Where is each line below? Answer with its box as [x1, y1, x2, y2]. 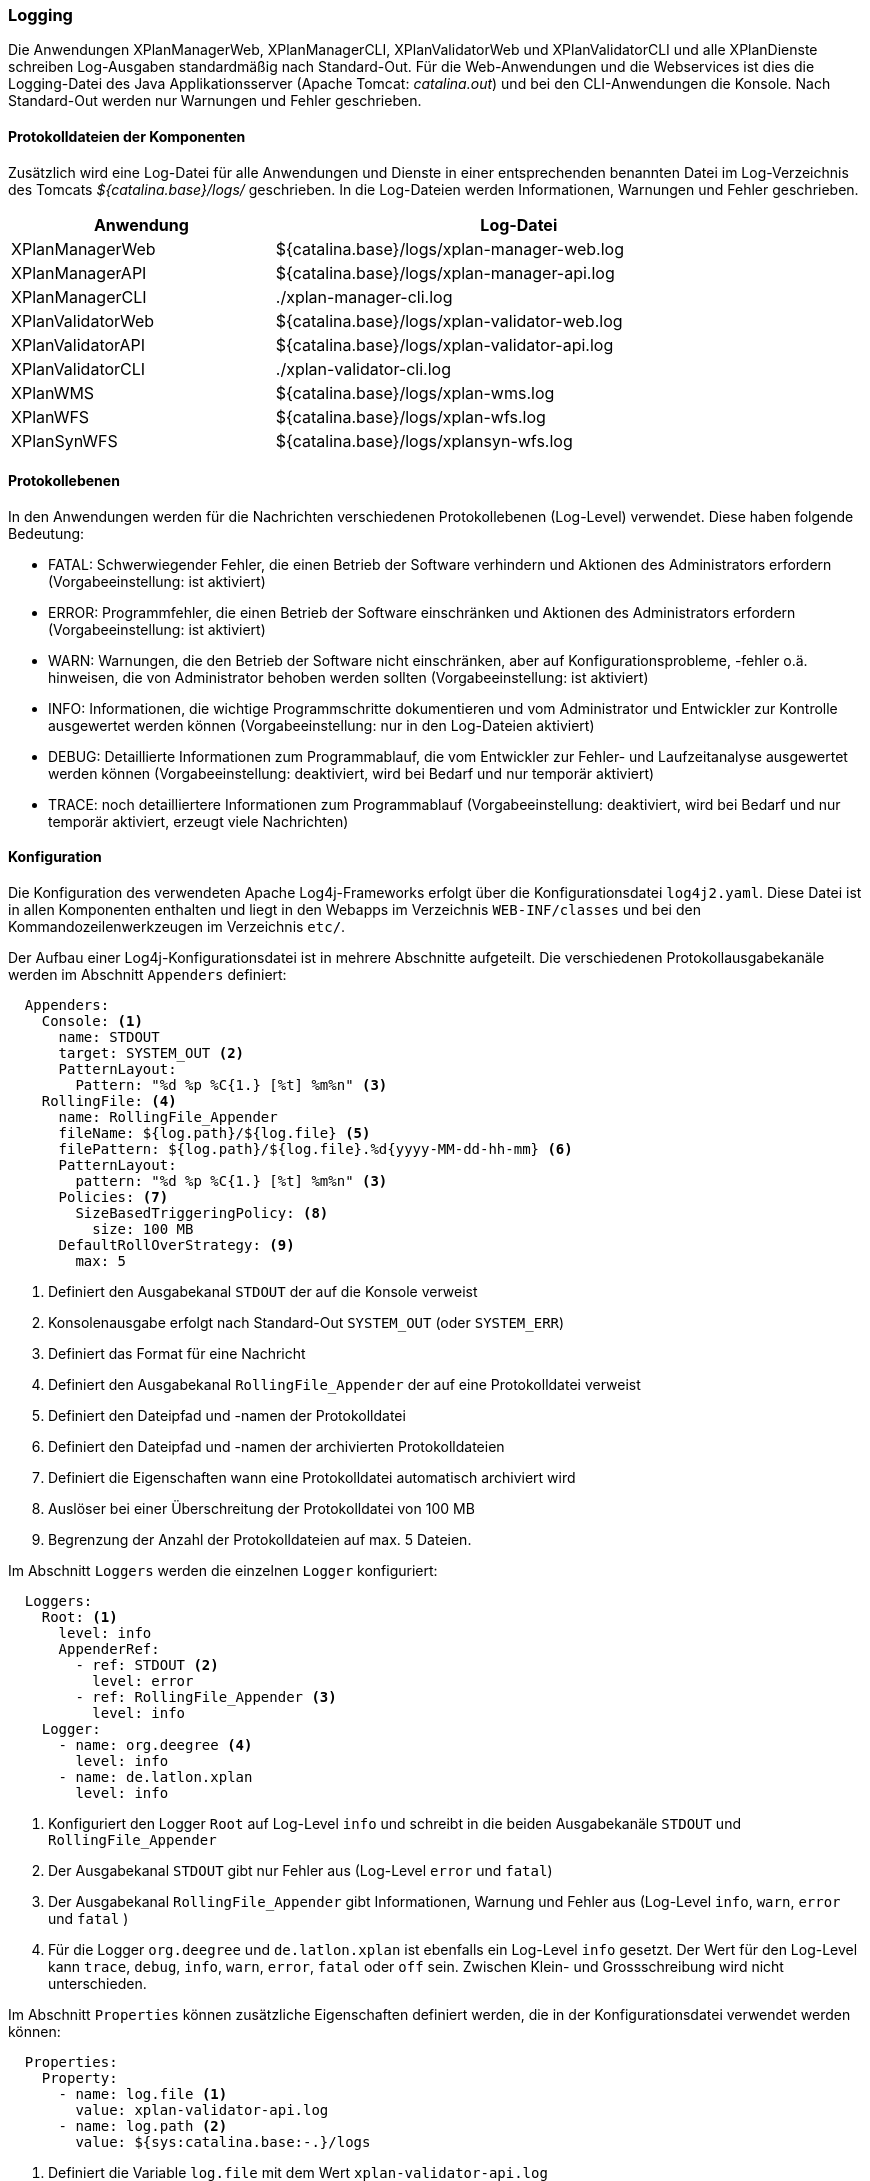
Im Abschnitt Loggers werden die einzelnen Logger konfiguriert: [8, 1562, 438, 1580]
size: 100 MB [92, 1221, 194, 1238]
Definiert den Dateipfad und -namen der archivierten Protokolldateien [48, 1438, 505, 1456]
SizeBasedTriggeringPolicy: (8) [75, 1205, 329, 1222]
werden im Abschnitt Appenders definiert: [8, 966, 287, 984]
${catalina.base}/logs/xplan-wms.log [275, 382, 555, 403]
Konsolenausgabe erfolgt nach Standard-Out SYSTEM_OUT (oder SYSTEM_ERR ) [48, 1314, 565, 1332]
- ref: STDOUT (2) [75, 1657, 219, 1674]
